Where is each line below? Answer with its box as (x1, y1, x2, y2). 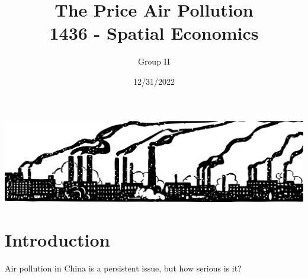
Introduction (5, 227, 110, 251)
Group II (137, 55, 171, 68)
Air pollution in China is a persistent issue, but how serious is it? (5, 261, 242, 274)
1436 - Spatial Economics (49, 21, 259, 45)
